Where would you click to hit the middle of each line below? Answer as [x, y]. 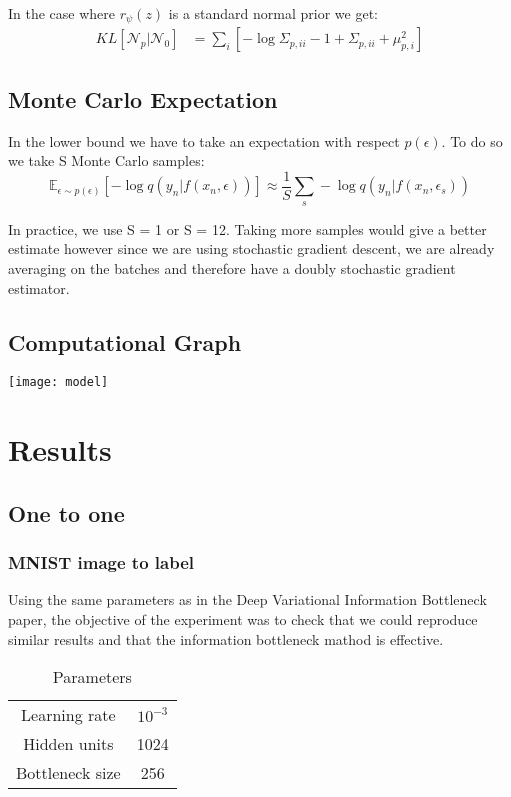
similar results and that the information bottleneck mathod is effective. [226, 638]
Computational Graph [125, 341]
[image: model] [58, 382]
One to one [66, 512]
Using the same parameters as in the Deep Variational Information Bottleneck [247, 599]
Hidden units [68, 744]
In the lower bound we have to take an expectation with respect [204, 140]
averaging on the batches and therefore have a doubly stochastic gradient [232, 267]
